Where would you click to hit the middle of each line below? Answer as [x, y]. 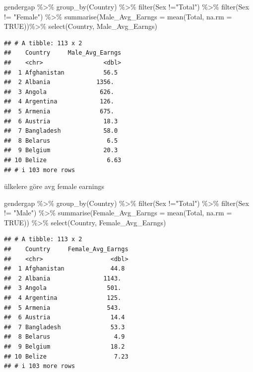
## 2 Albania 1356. [59, 82]
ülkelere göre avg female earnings [54, 186]
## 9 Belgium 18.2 [64, 347]
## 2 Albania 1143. [63, 278]
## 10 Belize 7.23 [66, 356]
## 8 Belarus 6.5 [61, 140]
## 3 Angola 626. [59, 92]
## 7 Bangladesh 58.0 [61, 131]
